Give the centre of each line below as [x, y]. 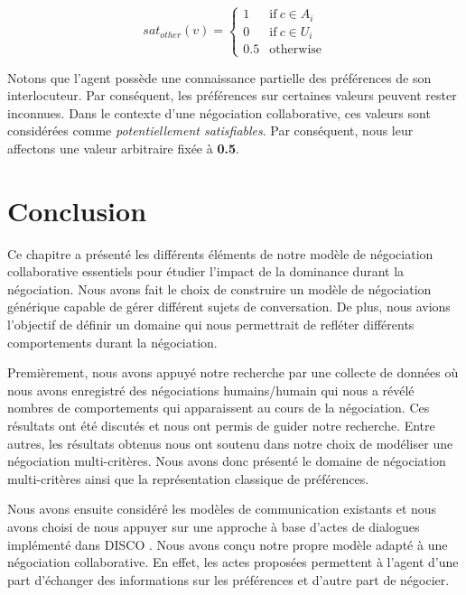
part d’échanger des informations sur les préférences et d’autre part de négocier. [228, 579]
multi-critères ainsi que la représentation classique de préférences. [188, 478]
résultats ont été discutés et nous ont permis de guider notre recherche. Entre [221, 425]
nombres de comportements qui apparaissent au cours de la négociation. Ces [219, 408]
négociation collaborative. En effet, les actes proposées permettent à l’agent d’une [233, 562]
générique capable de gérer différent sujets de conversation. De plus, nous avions [229, 307]
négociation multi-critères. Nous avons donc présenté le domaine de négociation [227, 461]
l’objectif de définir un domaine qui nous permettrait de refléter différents [211, 324]
